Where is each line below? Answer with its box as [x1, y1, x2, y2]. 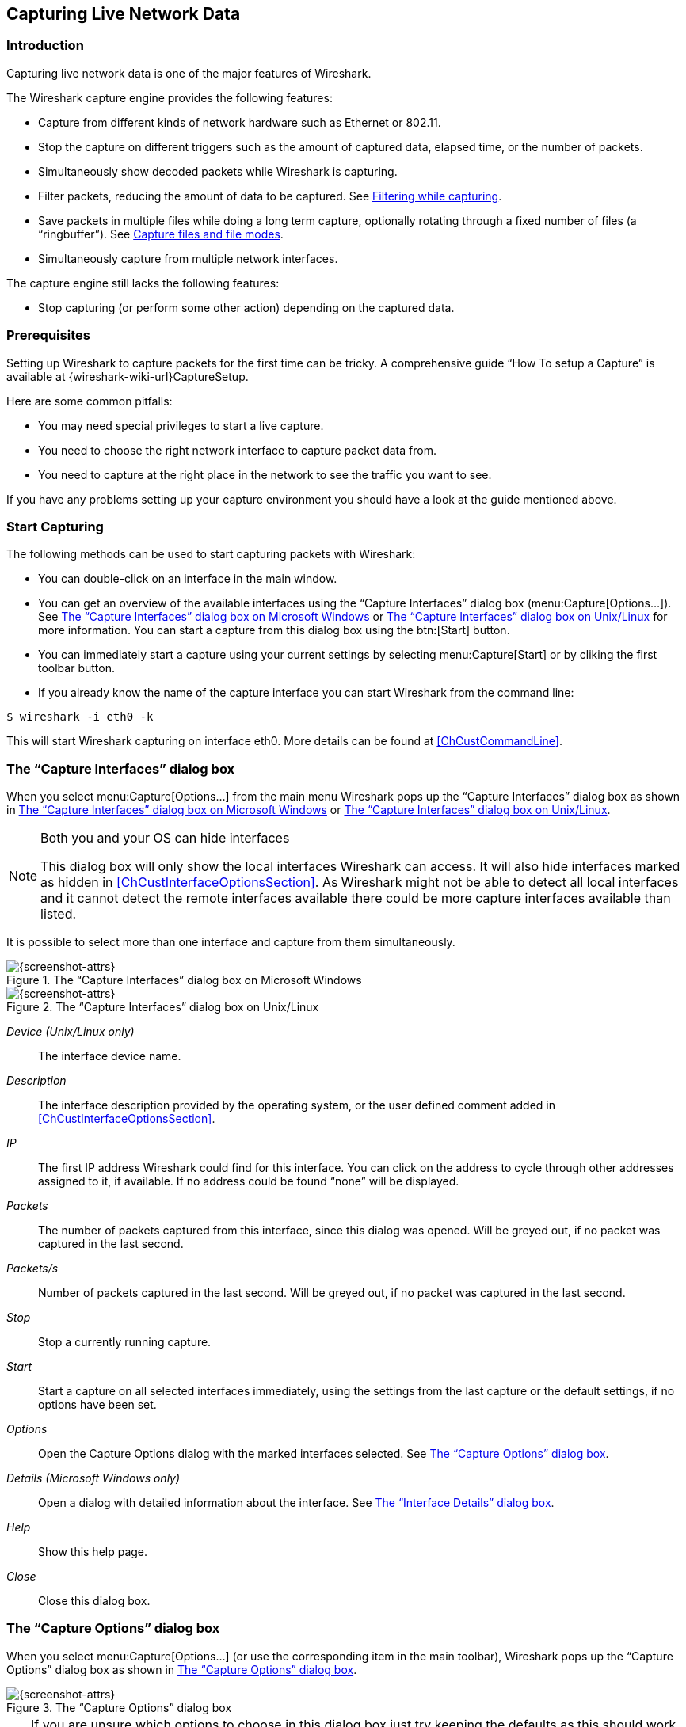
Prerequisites [6, 327, 90, 344]
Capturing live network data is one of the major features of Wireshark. [6, 66, 372, 80]
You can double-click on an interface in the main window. [38, 572, 337, 586]
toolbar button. [38, 661, 115, 675]
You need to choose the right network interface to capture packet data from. [38, 443, 436, 457]
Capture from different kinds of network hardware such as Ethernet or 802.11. [38, 115, 441, 129]
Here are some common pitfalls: [6, 394, 173, 408]
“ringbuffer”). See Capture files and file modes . [38, 226, 284, 241]
